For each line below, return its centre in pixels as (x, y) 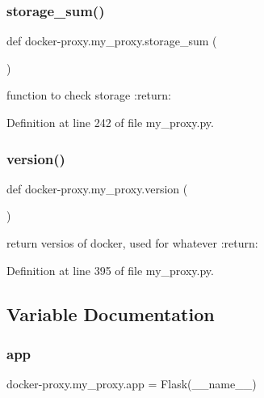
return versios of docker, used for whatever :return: (132, 243)
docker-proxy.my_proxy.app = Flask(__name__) (132, 384)
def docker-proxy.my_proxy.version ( (97, 188)
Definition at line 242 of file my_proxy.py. (110, 122)
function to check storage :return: (89, 95)
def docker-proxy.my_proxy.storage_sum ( (112, 41)
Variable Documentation (111, 313)
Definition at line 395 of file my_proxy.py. (110, 270)
